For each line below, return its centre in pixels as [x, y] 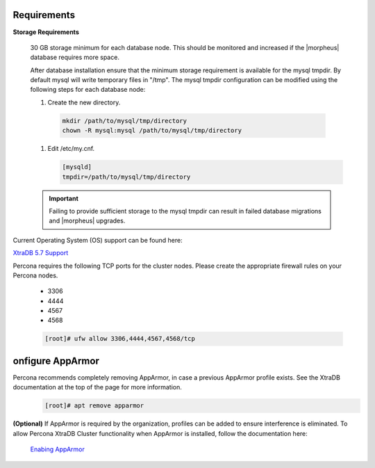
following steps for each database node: [88, 90]
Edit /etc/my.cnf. [71, 149]
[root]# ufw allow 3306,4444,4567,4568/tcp [120, 339]
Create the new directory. [84, 102]
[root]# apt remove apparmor [94, 406]
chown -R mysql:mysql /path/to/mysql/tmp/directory [152, 131]
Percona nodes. [35, 275]
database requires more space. [75, 57]
